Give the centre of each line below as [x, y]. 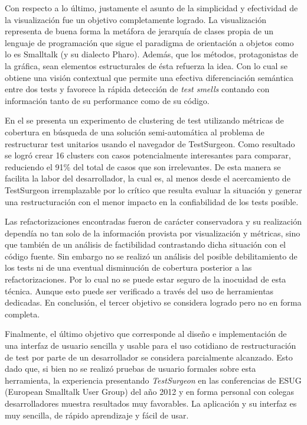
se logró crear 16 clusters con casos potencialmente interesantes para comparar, [148, 155]
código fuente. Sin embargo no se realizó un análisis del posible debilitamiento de [151, 256]
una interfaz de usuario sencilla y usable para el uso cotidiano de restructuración [151, 345]
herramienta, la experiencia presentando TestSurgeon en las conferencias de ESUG [153, 380]
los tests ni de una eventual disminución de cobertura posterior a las [128, 267]
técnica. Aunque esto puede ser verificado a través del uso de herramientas [139, 291]
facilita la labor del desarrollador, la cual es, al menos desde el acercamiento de [148, 178]
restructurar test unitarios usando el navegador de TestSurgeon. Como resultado [150, 143]
